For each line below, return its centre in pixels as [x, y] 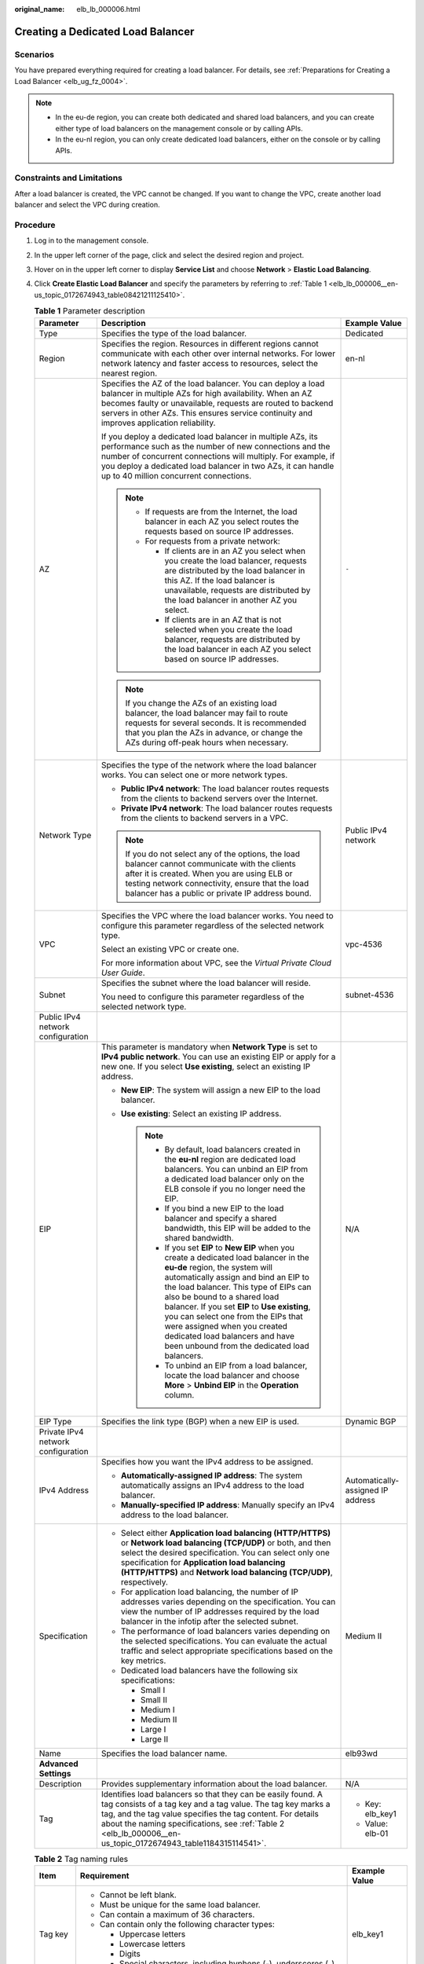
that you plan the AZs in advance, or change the [214, 732]
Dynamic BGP [371, 1421]
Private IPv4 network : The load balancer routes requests [227, 808]
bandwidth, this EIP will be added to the [238, 1228]
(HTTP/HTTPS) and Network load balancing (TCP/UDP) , [227, 1572]
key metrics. [143, 1660]
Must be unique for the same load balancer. [180, 1904]
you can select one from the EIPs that [234, 1316]
